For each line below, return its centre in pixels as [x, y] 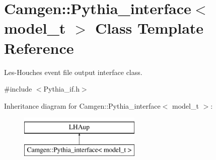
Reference [39, 48]
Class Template [150, 28]
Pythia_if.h [61, 89]
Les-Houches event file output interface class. [73, 72]
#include [18, 89]
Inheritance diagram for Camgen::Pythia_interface [82, 105]
